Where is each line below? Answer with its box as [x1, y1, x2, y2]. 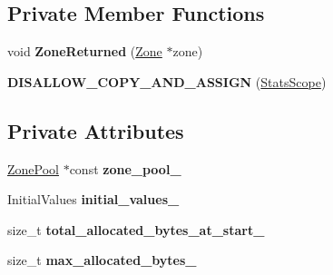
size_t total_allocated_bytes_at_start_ [7, 220, 265, 239]
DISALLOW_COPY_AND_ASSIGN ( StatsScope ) [7, 72, 327, 91]
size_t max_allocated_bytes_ [7, 250, 197, 270]
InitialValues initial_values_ [7, 190, 180, 209]
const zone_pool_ [69, 159, 181, 178]
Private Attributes [7, 116, 184, 144]
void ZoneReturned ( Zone [7, 42, 162, 61]
